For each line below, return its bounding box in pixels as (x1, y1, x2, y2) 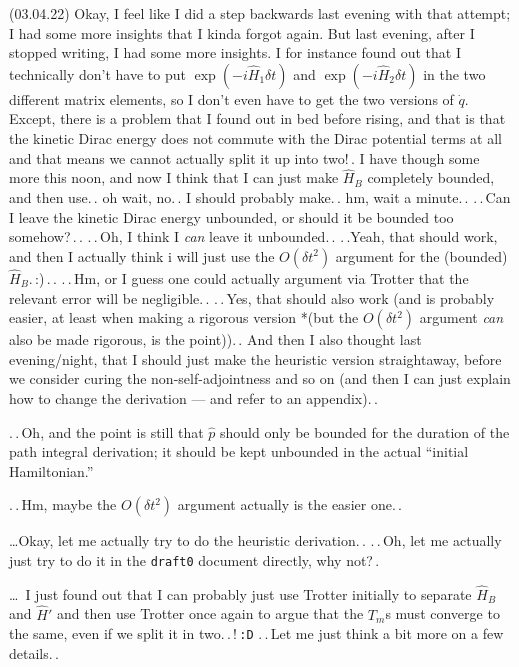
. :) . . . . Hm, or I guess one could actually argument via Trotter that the (28, 267, 469, 288)
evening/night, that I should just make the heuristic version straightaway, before (9, 348, 502, 369)
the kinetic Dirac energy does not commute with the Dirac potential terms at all (9, 127, 502, 148)
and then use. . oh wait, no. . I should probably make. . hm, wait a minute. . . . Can (9, 186, 511, 207)
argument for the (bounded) (335, 245, 508, 266)
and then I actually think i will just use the (9, 245, 275, 266)
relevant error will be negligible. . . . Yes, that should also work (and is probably (9, 287, 495, 308)
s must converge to (385, 603, 500, 624)
